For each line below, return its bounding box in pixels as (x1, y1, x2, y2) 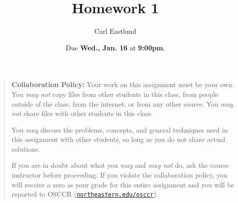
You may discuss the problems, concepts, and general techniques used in (11, 124, 228, 135)
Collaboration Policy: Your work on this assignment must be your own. (11, 79, 234, 90)
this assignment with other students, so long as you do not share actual (11, 134, 225, 144)
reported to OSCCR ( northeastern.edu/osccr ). (11, 189, 158, 199)
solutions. (11, 143, 40, 154)
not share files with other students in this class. (11, 108, 153, 118)
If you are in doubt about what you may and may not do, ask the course (11, 160, 229, 170)
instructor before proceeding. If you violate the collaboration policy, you (11, 170, 228, 180)
